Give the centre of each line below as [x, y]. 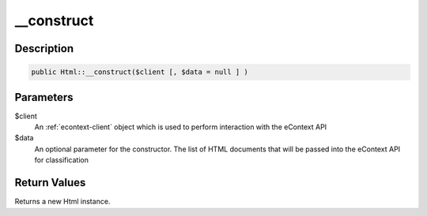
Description [44, 48]
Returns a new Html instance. [62, 202]
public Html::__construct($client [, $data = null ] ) [140, 72]
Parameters [44, 97]
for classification [61, 160]
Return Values [50, 182]
